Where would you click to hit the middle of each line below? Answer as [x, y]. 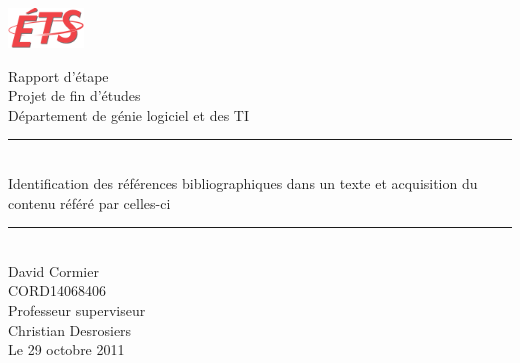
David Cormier [53, 270]
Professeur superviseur [77, 309]
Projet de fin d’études [74, 95]
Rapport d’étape [58, 75]
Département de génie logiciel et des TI [128, 114]
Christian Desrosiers [70, 329]
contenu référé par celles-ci [89, 202]
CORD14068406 [57, 290]
